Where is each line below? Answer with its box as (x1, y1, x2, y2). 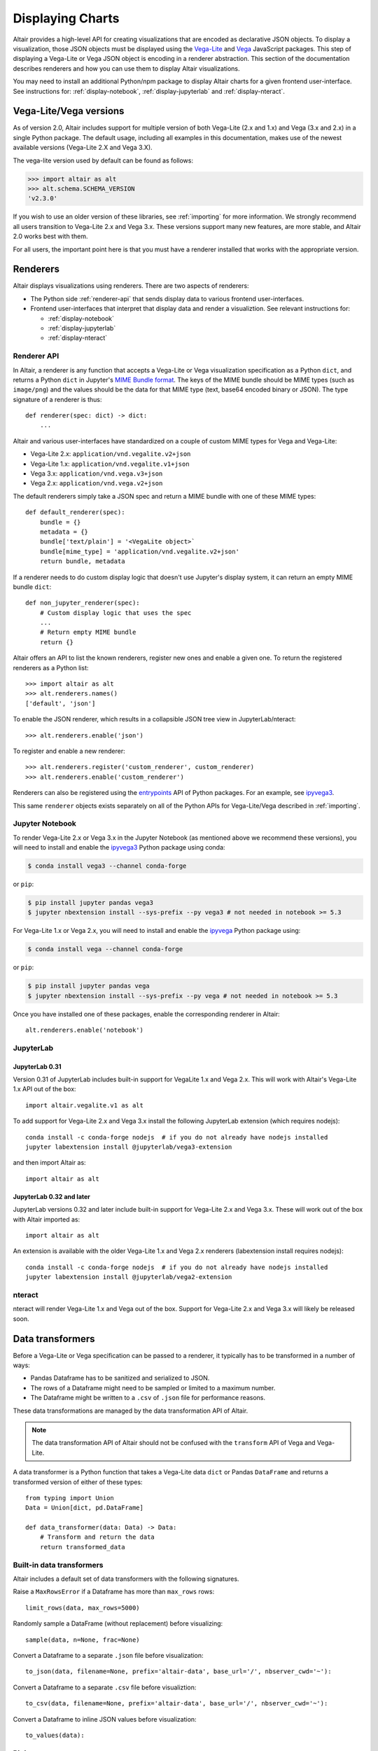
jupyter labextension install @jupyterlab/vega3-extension (25, 1143, 232, 1151)
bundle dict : (13, 582, 52, 591)
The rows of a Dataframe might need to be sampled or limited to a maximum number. (30, 1383, 276, 1392)
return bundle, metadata (39, 558, 125, 565)
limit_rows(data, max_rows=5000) (25, 1604, 140, 1612)
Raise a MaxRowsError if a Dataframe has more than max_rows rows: (13, 1587, 215, 1596)
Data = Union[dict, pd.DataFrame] (25, 1504, 143, 1512)
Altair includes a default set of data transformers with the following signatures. (13, 1574, 239, 1583)
